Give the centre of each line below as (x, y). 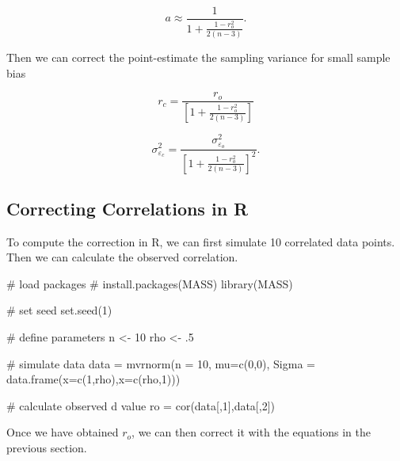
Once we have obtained (63, 432)
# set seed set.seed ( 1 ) (59, 310)
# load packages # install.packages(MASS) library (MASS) (150, 283)
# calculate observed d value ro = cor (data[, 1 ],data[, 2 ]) (141, 405)
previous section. (47, 448)
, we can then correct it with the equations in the (251, 432)
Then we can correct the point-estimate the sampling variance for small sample (198, 57)
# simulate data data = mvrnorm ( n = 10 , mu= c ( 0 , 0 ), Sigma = (161, 363)
